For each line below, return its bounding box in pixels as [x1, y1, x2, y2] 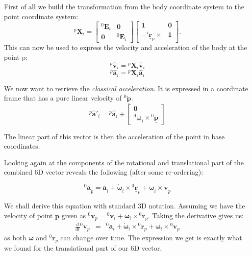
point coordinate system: [4, 11, 78, 21]
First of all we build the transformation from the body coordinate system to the [4, 1, 244, 11]
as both [4, 232, 26, 242]
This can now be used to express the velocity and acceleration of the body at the [4, 42, 247, 52]
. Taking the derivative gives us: [148, 210, 244, 220]
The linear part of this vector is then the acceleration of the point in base [4, 131, 225, 141]
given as [61, 210, 86, 220]
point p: [4, 51, 28, 62]
